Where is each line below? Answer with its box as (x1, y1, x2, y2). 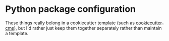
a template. (5, 30, 29, 36)
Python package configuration (5, 3, 136, 15)
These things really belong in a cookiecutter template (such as (5, 20, 135, 26)
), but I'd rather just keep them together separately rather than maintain (14, 25, 162, 31)
